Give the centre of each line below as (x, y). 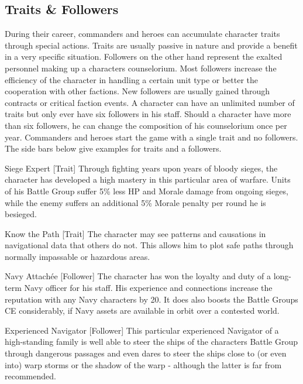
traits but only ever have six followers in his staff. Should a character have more (148, 114)
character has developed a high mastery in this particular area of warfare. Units (148, 179)
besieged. (21, 214)
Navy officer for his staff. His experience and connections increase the (148, 288)
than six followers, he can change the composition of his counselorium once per (146, 125)
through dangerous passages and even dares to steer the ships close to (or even (146, 353)
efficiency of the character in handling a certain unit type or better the (132, 79)
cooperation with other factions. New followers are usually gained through (137, 91)
